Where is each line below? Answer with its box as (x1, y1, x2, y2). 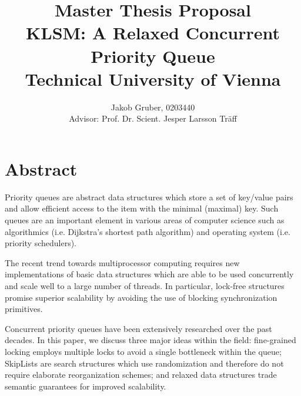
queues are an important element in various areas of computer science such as (5, 214, 285, 226)
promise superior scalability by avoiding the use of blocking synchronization (5, 291, 277, 303)
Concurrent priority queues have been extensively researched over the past (5, 322, 272, 334)
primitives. (5, 303, 43, 315)
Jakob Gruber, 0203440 (111, 100, 195, 113)
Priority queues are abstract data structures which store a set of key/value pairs (5, 190, 293, 203)
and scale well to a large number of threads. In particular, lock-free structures (5, 279, 285, 291)
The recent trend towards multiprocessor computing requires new (5, 256, 240, 269)
